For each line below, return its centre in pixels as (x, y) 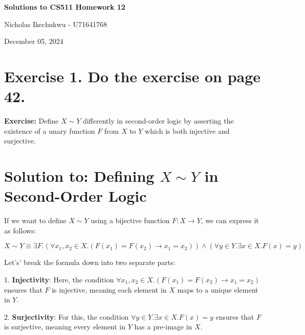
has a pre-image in (163, 327)
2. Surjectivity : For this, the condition (67, 316)
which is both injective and (187, 130)
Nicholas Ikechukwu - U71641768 (56, 24)
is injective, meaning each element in (109, 289)
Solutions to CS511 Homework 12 (65, 7)
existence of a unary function (50, 130)
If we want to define (35, 220)
